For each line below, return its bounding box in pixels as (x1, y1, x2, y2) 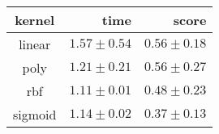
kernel (15, 10, 55, 29)
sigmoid (13, 105, 57, 124)
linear (19, 35, 51, 53)
